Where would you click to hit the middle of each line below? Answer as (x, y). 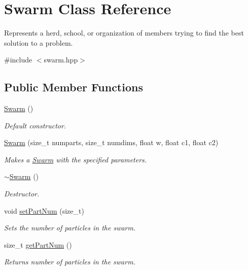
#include (18, 60)
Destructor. (22, 194)
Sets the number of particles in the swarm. (70, 228)
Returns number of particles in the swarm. (70, 262)
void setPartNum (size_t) (44, 210)
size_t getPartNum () (38, 244)
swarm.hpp (61, 60)
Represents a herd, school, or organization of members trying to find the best (124, 33)
